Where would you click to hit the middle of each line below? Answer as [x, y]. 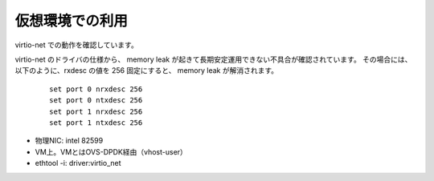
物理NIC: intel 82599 [69, 141]
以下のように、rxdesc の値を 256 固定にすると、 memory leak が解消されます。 [147, 70]
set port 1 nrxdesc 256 [96, 111]
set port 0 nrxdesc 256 [96, 89]
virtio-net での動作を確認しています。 [76, 45]
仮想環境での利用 [72, 21]
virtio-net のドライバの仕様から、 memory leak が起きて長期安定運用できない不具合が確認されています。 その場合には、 [213, 59]
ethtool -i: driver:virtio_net [78, 163]
